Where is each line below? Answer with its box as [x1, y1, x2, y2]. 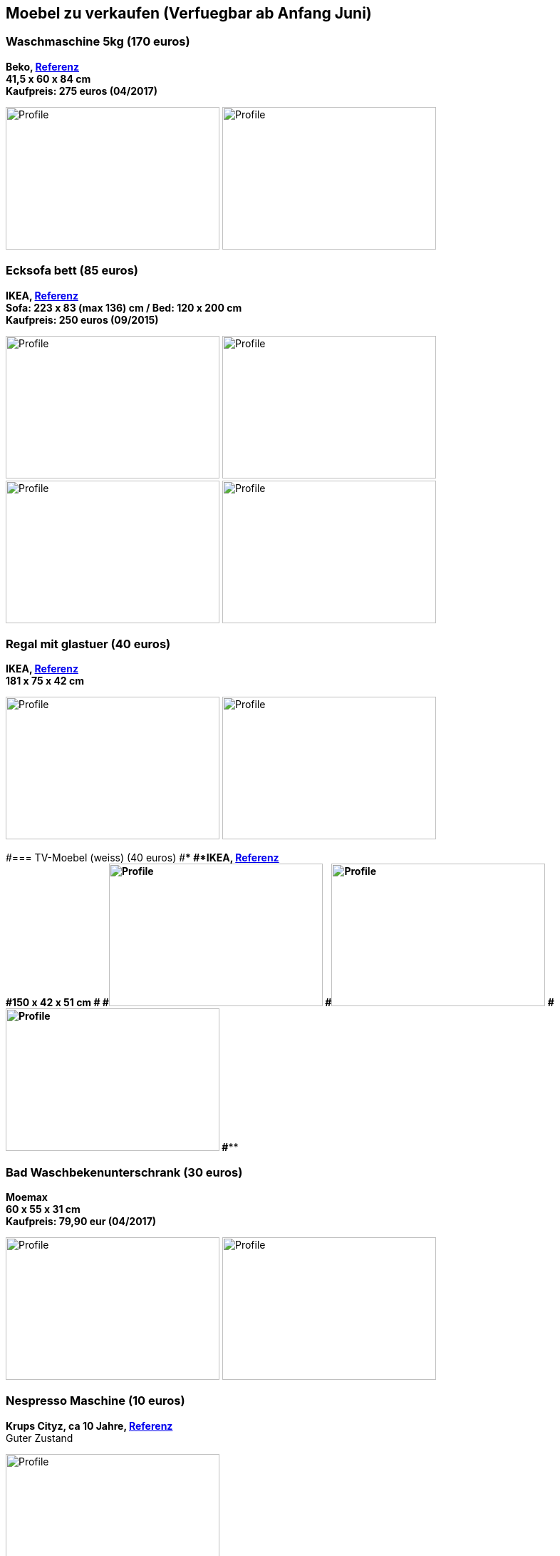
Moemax [6, 1191, 48, 1204]
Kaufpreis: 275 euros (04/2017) [6, 84, 157, 97]
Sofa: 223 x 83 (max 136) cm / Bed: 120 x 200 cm [6, 301, 242, 314]
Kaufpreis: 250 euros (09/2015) [6, 313, 159, 326]
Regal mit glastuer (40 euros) [6, 636, 171, 651]
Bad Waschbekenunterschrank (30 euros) [6, 1165, 243, 1179]
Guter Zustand [6, 1431, 73, 1444]
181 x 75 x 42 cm [6, 675, 85, 687]
